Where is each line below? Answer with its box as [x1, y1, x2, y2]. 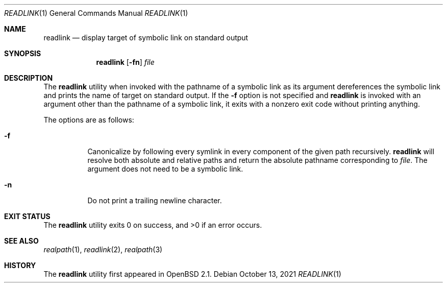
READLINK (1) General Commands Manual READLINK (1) [4, 9, 188, 17]
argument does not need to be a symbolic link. [87, 164, 243, 173]
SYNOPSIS [4, 49, 41, 58]
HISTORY [4, 261, 36, 270]
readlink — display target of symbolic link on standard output [43, 33, 249, 42]
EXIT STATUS [4, 212, 51, 221]
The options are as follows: [43, 115, 134, 124]
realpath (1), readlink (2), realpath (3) [43, 245, 163, 254]
